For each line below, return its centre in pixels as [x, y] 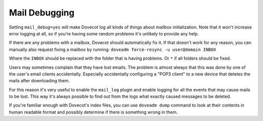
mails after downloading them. [39, 81]
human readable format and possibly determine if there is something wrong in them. [93, 112]
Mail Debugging [42, 13]
